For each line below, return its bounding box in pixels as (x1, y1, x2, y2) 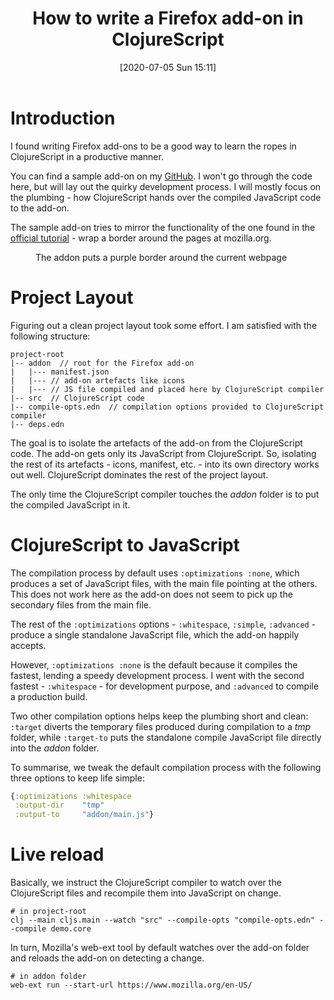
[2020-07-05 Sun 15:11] (119, 61, 217, 73)
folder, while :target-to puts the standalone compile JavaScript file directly (10, 731, 322, 743)
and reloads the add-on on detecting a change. (10, 952, 205, 964)
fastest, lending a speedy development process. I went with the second (10, 669, 305, 681)
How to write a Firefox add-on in (32, 7, 304, 30)
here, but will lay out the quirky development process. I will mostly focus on (10, 180, 322, 192)
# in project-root (10, 907, 87, 917)
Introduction (10, 107, 116, 129)
